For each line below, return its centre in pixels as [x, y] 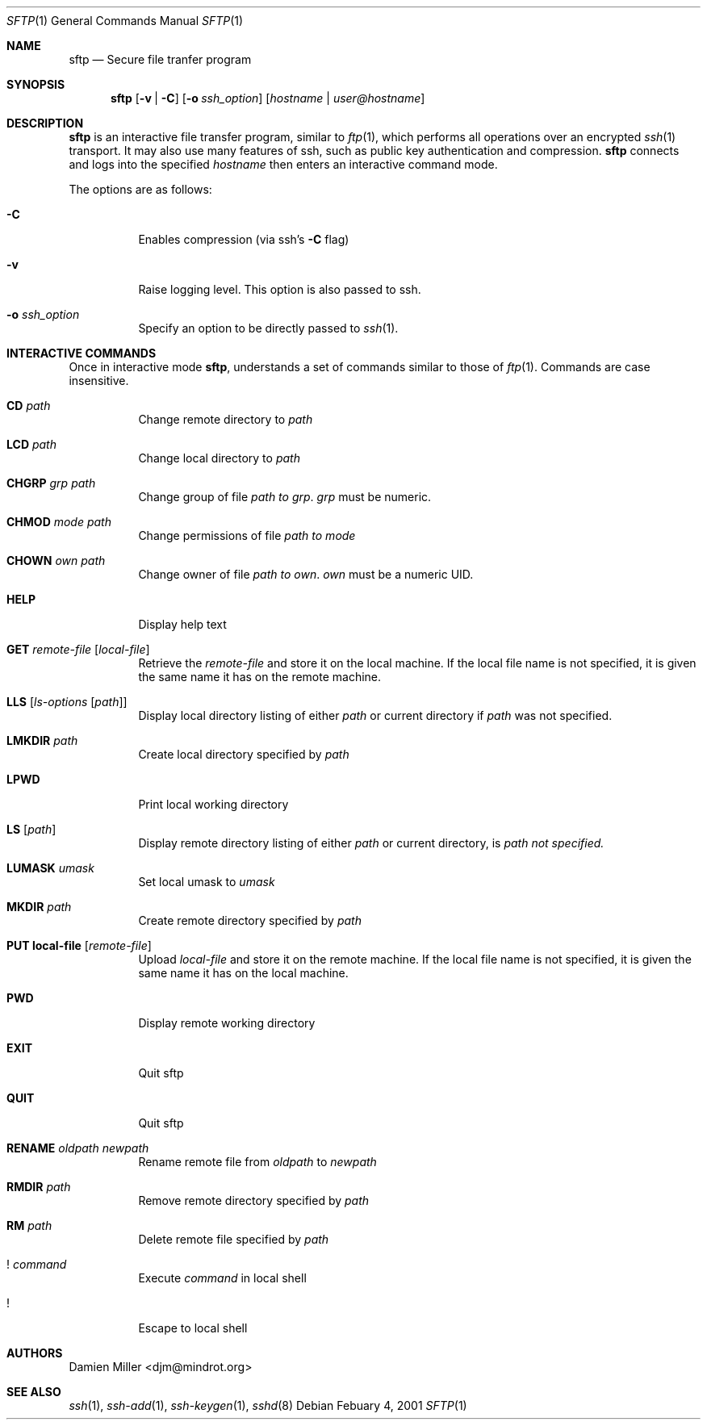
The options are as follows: [140, 189]
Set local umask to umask [207, 882]
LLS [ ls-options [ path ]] [67, 702]
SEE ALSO [34, 1392]
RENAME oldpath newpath [78, 1148]
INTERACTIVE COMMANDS [82, 353]
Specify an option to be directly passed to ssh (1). [268, 328]
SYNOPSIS [36, 84]
